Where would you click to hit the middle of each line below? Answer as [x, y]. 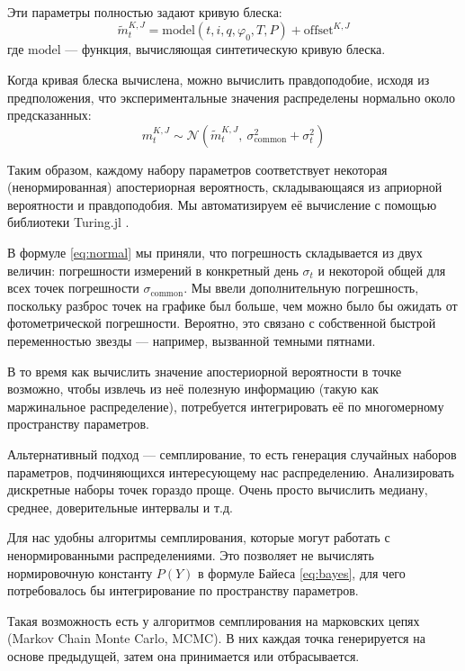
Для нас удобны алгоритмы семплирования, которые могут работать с [199, 537]
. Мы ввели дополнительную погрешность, [301, 288]
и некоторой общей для [382, 270]
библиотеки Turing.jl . [68, 222]
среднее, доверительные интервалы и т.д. [120, 507]
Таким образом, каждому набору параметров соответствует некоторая [197, 169]
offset [318, 31]
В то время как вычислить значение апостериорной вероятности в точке [205, 371]
